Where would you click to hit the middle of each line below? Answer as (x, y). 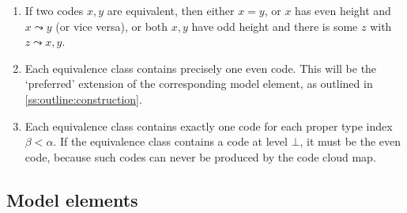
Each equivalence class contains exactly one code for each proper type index (209, 126)
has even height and (343, 10)
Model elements (72, 199)
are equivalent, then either (171, 10)
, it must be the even (350, 141)
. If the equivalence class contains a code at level (170, 141)
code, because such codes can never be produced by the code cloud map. (200, 156)
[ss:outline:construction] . (83, 99)
